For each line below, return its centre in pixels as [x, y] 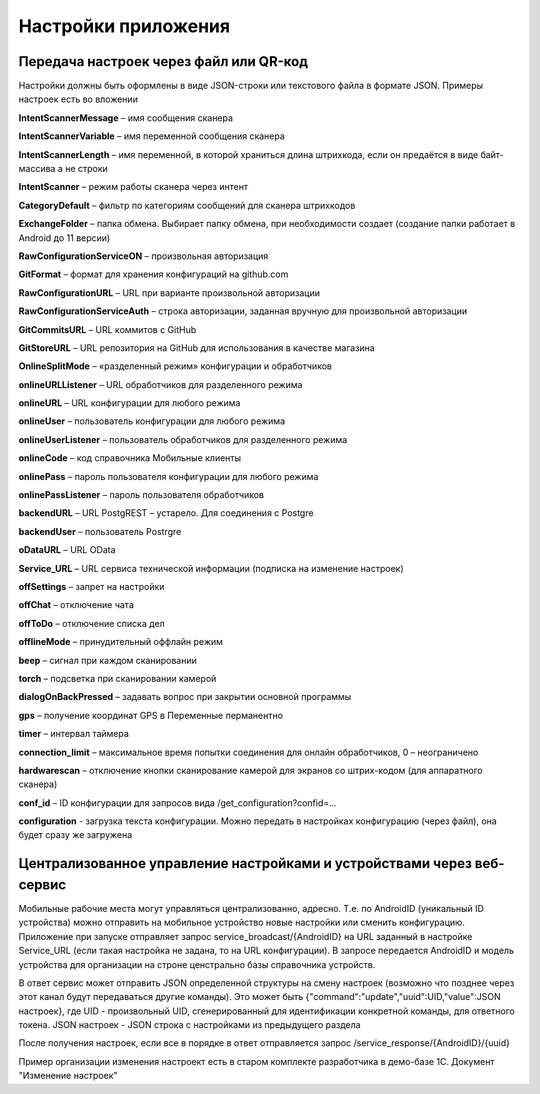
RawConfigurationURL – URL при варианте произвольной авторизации [169, 292]
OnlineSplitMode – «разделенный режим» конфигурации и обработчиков [175, 366]
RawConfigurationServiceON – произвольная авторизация [143, 256]
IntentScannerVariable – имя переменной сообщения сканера [151, 136]
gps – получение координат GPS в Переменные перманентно [151, 715]
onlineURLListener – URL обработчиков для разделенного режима [160, 384]
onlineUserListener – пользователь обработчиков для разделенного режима [183, 439]
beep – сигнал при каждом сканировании [107, 660]
